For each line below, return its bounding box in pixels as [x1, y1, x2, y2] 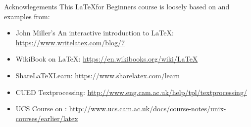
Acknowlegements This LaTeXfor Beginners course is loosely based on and [4, 1, 230, 11]
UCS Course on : [15, 103, 67, 114]
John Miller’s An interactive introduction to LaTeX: [15, 28, 174, 38]
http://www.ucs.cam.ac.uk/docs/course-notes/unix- [69, 103, 226, 114]
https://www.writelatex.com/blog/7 [15, 37, 125, 47]
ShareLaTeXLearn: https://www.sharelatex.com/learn [15, 70, 180, 80]
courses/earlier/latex [15, 113, 78, 123]
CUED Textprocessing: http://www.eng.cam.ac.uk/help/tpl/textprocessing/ [15, 87, 247, 97]
